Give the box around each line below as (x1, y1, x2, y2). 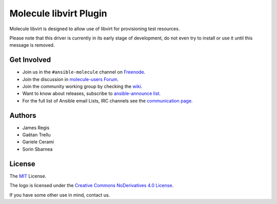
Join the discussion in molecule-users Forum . (22, 76, 119, 82)
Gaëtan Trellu (22, 132, 51, 138)
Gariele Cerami (22, 139, 54, 145)
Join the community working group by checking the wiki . (22, 84, 143, 90)
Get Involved (9, 55, 51, 64)
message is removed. (9, 42, 55, 48)
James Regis (22, 125, 50, 131)
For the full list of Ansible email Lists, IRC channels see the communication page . (22, 97, 193, 104)
